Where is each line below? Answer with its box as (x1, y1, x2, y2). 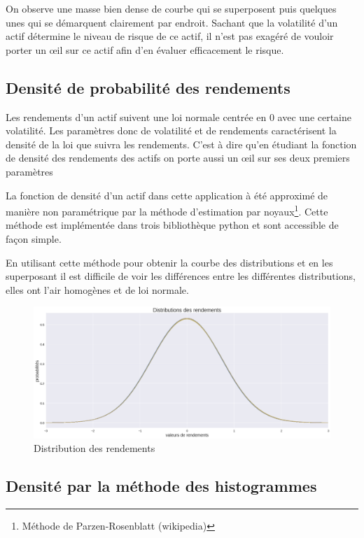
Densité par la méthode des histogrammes (6, 475, 317, 497)
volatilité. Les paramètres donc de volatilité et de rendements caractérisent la (6, 123, 337, 138)
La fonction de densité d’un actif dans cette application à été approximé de (6, 187, 328, 202)
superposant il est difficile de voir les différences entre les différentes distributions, (6, 269, 356, 283)
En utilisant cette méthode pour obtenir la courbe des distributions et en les (6, 255, 333, 269)
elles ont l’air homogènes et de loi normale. (6, 282, 189, 297)
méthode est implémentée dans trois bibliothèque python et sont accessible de (6, 218, 339, 232)
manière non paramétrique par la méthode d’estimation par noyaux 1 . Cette (6, 202, 328, 218)
